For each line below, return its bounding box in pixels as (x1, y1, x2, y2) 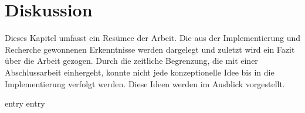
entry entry (5, 97, 45, 109)
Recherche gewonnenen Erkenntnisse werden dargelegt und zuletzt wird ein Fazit (5, 43, 295, 55)
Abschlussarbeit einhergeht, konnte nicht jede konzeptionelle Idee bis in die (5, 66, 274, 78)
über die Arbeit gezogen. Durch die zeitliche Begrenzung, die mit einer (5, 54, 258, 67)
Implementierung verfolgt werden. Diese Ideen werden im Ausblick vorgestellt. (5, 77, 285, 90)
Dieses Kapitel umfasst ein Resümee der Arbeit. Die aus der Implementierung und (5, 32, 300, 44)
